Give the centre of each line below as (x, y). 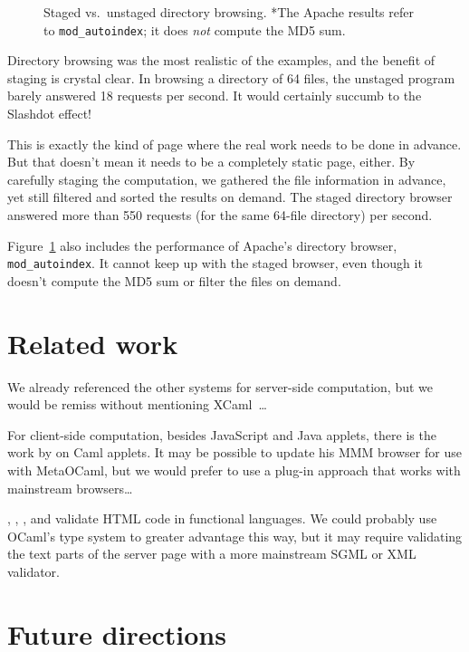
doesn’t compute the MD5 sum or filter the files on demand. (174, 280)
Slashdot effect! (50, 114)
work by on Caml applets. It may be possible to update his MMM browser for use (234, 452)
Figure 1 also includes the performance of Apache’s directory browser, (202, 245)
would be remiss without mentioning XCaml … (137, 404)
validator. (34, 571)
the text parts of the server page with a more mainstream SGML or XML (212, 554)
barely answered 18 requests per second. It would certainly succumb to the (215, 96)
